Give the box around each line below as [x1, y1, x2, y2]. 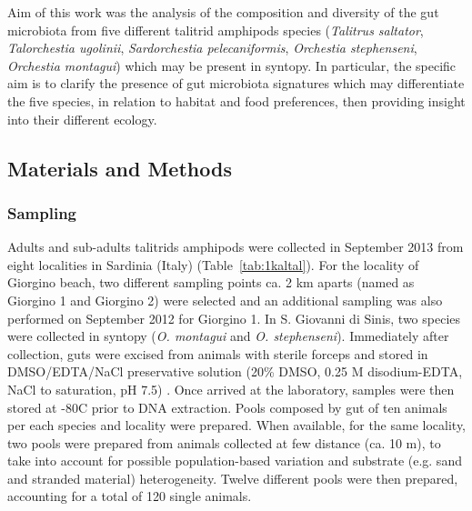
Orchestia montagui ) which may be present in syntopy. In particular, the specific [7, 55, 457, 75]
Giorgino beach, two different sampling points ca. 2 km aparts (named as [7, 273, 415, 292]
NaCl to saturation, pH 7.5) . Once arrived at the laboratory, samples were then [7, 379, 455, 398]
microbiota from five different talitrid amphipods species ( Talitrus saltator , [7, 20, 424, 39]
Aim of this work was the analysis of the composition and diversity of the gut [7, 3, 439, 21]
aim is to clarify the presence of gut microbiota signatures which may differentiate [7, 74, 465, 93]
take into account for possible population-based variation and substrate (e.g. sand [7, 451, 462, 470]
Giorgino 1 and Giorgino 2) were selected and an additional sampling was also [7, 290, 443, 309]
